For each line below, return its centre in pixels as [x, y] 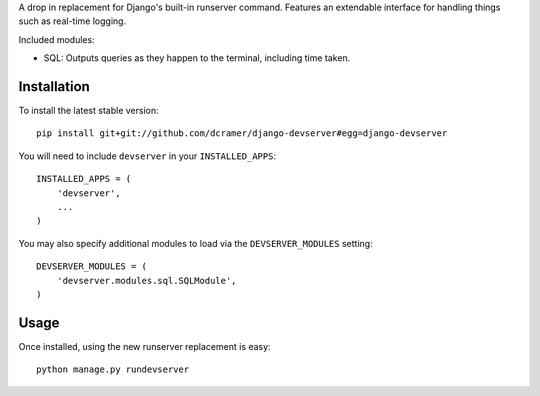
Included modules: [56, 39]
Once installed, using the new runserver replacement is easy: [144, 346]
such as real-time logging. [72, 21]
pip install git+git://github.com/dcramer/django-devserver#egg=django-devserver [242, 133]
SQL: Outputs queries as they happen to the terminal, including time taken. [197, 58]
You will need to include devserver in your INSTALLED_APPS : [147, 156]
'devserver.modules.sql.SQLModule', [146, 280]
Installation [54, 86]
